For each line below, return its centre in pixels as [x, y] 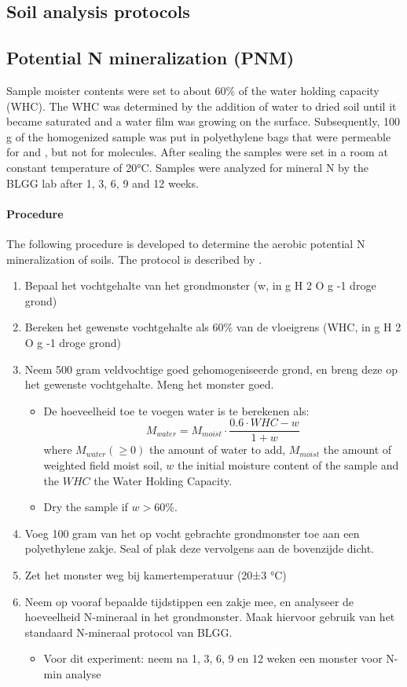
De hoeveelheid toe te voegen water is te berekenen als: [176, 410]
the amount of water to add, [217, 449]
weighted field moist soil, [103, 464]
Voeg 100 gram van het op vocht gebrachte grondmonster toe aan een [192, 533]
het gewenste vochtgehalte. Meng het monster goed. [149, 384]
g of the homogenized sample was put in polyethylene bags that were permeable [199, 136]
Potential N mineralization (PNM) [150, 58]
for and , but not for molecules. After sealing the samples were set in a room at [197, 152]
